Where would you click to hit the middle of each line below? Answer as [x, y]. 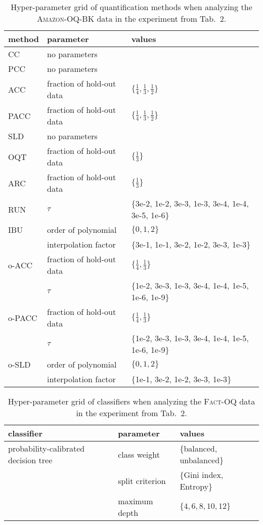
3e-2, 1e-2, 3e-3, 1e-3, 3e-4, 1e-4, [192, 203]
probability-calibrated [47, 448]
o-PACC [23, 317]
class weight [139, 454]
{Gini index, [202, 475]
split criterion [142, 480]
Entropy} [196, 486]
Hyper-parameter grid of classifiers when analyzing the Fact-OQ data [131, 401]
